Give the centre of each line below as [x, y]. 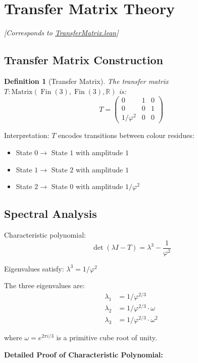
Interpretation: [27, 135]
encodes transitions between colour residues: [126, 135]
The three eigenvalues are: [44, 285]
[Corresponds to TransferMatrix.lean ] [61, 33]
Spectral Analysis [51, 214]
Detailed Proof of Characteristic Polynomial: [84, 354]
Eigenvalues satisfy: [34, 268]
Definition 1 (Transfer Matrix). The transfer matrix [86, 81]
